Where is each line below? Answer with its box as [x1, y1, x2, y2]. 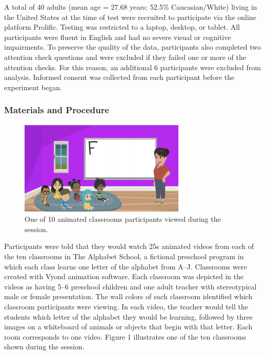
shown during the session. [4, 341, 85, 352]
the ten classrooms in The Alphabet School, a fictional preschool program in [4, 250, 244, 261]
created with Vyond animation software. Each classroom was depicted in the [4, 271, 244, 282]
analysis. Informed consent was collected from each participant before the [4, 72, 235, 82]
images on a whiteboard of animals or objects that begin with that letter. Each [4, 321, 253, 332]
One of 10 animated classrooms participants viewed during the [25, 214, 221, 224]
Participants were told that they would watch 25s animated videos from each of [4, 241, 254, 252]
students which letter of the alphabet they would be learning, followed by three [4, 311, 253, 322]
